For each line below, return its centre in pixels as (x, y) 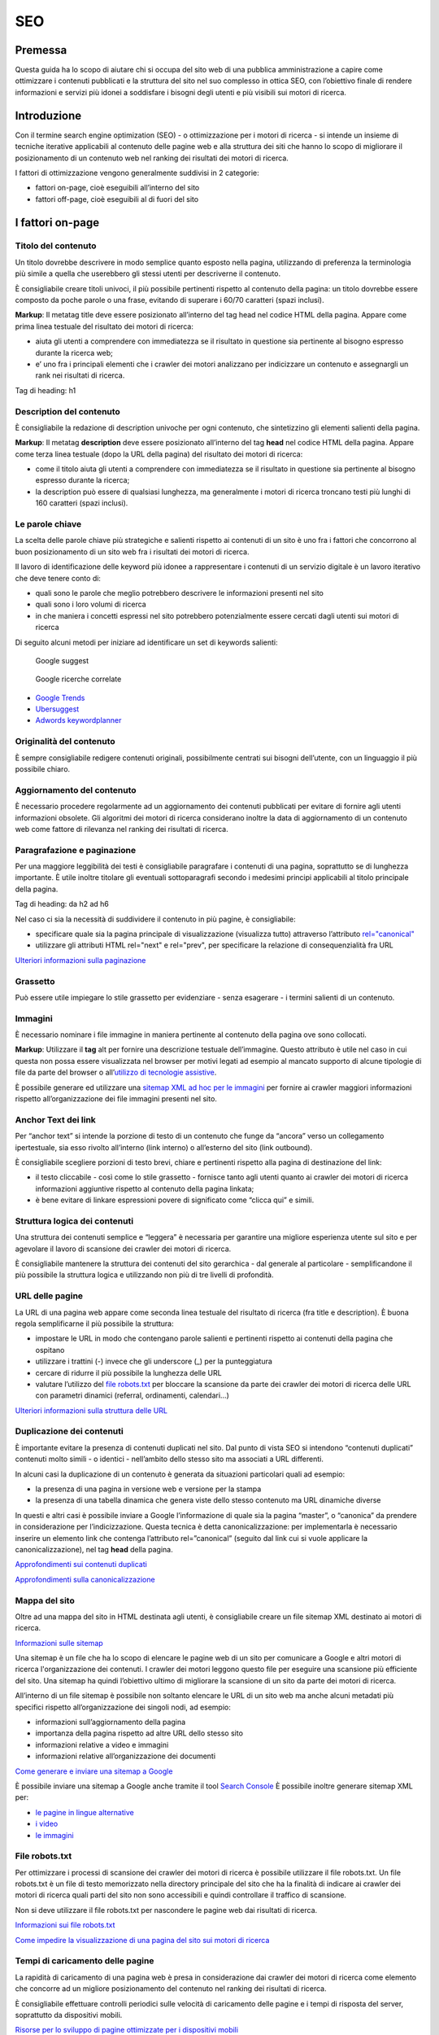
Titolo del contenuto (56, 246)
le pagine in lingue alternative (85, 1812)
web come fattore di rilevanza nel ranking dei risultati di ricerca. (122, 829)
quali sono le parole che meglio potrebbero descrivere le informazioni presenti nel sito (180, 593)
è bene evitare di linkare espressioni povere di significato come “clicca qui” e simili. (175, 1200)
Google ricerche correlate (78, 679)
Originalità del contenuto (65, 742)
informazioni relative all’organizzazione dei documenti (125, 1756)
